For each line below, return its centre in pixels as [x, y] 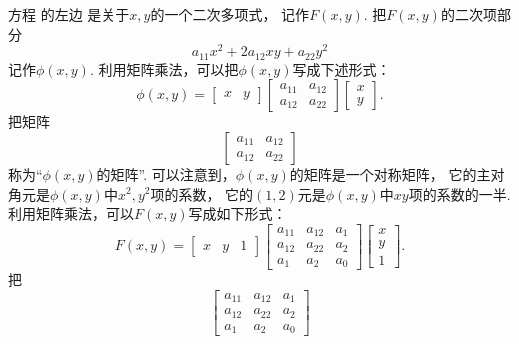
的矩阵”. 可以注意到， [166, 173]
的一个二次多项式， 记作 [230, 14]
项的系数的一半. [459, 193]
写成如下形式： [237, 213]
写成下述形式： [341, 68]
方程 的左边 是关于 [69, 14]
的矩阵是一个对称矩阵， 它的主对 [397, 173]
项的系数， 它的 [202, 193]
